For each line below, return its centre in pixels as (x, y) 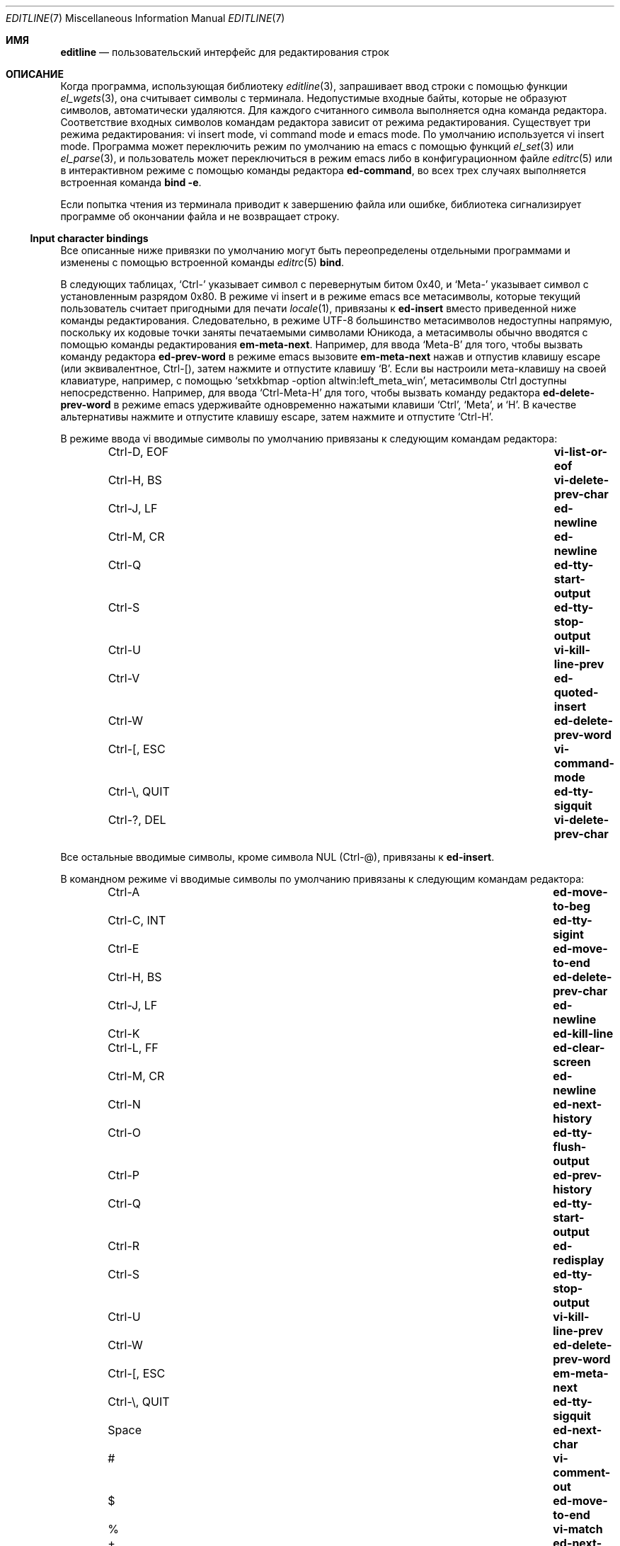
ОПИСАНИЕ (35, 74)
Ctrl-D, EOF (138, 452)
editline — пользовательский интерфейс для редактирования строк (225, 52)
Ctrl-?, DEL (137, 820)
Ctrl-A (124, 892)
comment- (582, 1472)
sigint (568, 934)
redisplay (579, 1260)
